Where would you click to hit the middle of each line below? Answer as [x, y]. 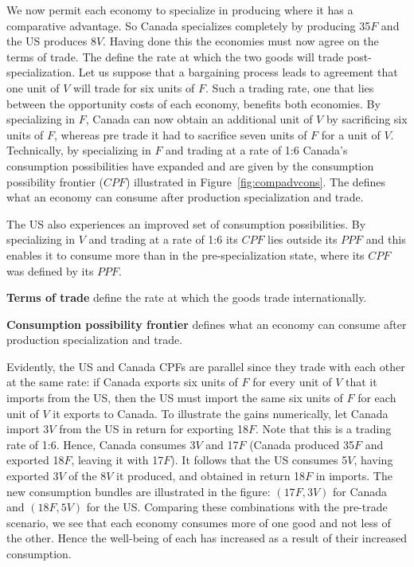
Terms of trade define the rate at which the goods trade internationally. [187, 297]
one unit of [33, 87]
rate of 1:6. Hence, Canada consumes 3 [101, 444]
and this [386, 239]
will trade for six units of [134, 87]
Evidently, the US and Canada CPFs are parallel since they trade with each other [206, 366]
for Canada [360, 491]
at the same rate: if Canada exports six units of [122, 382]
